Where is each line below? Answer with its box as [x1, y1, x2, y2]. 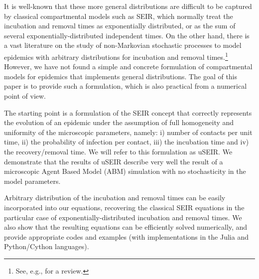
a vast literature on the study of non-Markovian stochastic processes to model [4, 40, 242, 50]
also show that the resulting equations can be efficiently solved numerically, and [4, 222, 248, 232]
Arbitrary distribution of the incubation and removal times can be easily [4, 192, 226, 203]
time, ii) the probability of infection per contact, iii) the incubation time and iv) [4, 137, 249, 147]
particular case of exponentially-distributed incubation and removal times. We [4, 212, 242, 222]
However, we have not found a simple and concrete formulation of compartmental [4, 61, 253, 72]
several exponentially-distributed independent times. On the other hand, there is [4, 30, 250, 40]
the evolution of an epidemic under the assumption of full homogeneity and [4, 117, 234, 128]
